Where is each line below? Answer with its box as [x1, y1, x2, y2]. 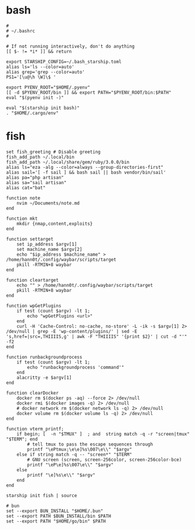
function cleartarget [6, 277, 59, 283]
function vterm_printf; [6, 426, 64, 432]
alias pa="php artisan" [6, 174, 64, 181]
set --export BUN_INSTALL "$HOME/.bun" [6, 508, 104, 514]
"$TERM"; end [6, 436, 38, 442]
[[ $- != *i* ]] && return [6, 48, 72, 55]
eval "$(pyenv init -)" [6, 94, 64, 100]
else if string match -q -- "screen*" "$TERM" [16, 451, 132, 457]
